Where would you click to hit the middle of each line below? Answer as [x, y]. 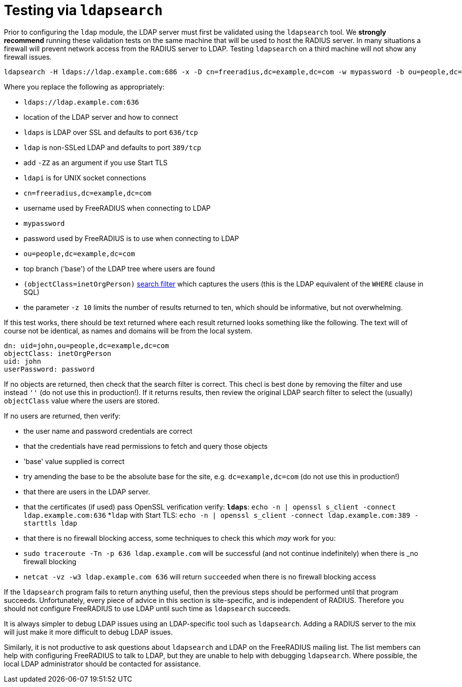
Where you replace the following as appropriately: [84, 87]
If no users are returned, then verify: [62, 416]
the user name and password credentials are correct [108, 431]
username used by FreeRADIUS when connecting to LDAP [117, 208]
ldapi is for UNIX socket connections [85, 177]
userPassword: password [49, 369]
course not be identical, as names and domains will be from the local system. [128, 331]
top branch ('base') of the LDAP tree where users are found [119, 268]
